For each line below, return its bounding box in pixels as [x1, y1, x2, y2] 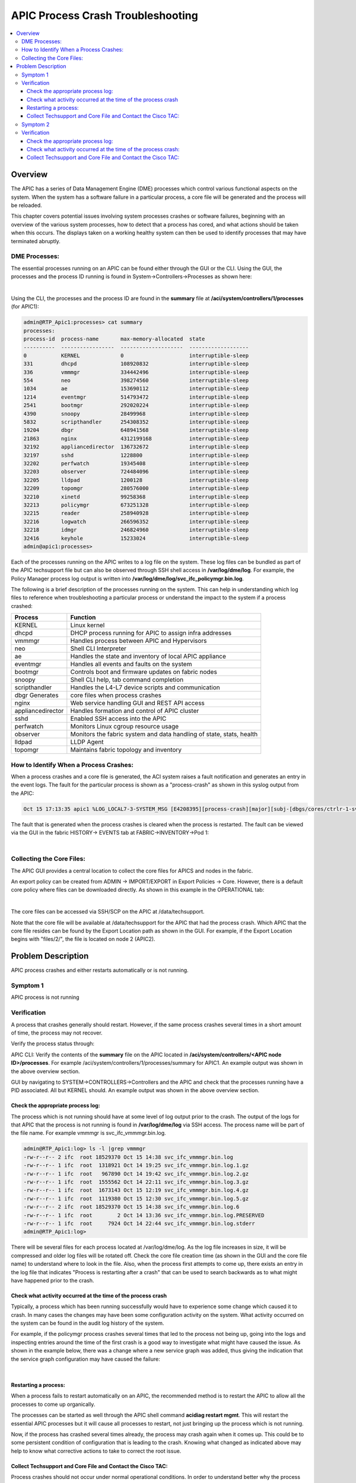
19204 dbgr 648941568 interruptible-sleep [23, 427, 249, 434]
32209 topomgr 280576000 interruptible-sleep [23, 485, 249, 492]
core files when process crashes [70, 691, 161, 699]
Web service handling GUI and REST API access [70, 699, 205, 707]
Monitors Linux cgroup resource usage [70, 723, 179, 731]
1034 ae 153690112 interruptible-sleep [23, 386, 249, 392]
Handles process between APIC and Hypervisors [70, 637, 207, 645]
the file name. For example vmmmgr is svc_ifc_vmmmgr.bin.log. [11, 1129, 166, 1137]
